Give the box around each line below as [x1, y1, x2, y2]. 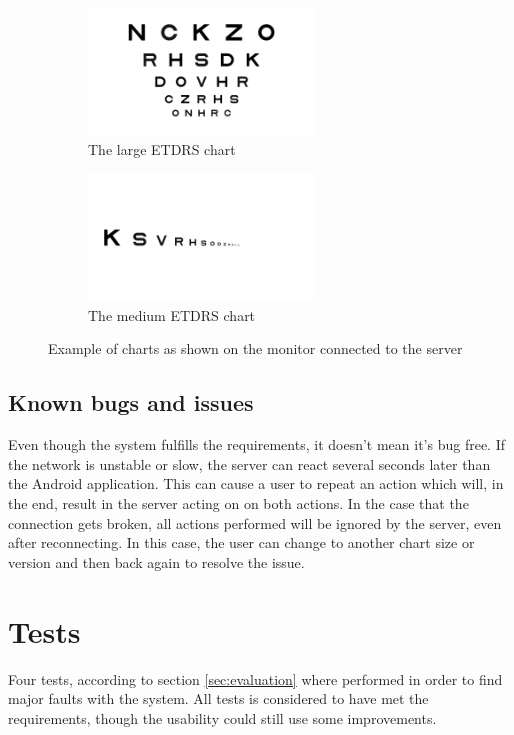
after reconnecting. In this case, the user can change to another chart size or [8, 532, 475, 553]
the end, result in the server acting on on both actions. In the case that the [8, 493, 469, 514]
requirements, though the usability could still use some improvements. [8, 707, 437, 728]
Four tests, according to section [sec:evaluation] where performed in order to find [8, 668, 503, 689]
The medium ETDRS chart [88, 304, 256, 325]
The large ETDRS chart [88, 139, 236, 160]
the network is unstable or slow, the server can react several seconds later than [8, 453, 491, 474]
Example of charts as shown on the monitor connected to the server [48, 338, 463, 359]
